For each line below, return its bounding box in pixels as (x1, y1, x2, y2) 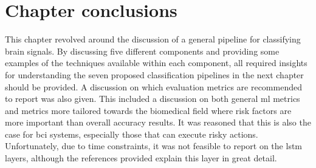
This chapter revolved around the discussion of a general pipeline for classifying (5, 33, 301, 45)
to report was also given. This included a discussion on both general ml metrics (5, 92, 300, 105)
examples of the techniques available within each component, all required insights (5, 56, 307, 69)
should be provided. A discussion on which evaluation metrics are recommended (5, 80, 302, 93)
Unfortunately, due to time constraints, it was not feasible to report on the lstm (5, 139, 303, 152)
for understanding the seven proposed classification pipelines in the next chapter (5, 68, 304, 81)
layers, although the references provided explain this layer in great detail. (5, 152, 277, 164)
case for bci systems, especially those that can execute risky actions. (5, 127, 258, 140)
